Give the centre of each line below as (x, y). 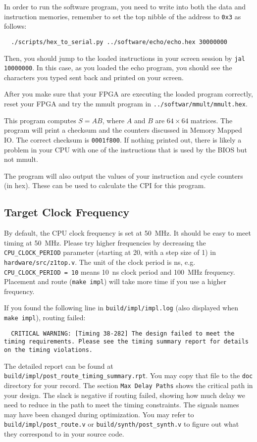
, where (113, 120)
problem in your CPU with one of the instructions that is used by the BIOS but (126, 149)
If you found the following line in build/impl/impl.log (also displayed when (121, 308)
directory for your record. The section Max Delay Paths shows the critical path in (128, 385)
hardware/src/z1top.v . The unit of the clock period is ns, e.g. (100, 262)
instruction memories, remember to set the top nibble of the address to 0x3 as (123, 16)
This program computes (40, 120)
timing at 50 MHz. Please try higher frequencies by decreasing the (105, 242)
